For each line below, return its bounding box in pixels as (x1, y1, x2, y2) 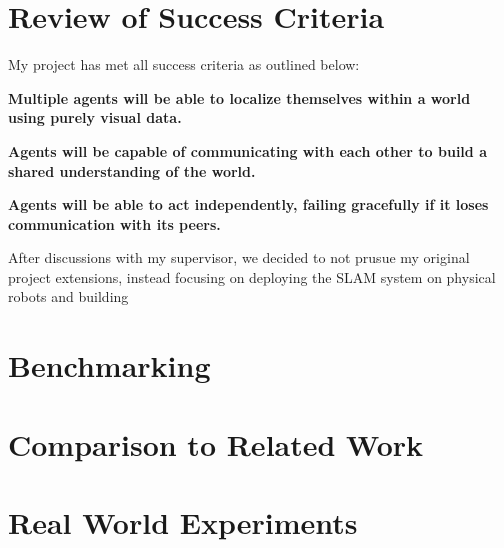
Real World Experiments (8, 502, 358, 542)
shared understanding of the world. (8, 160, 256, 181)
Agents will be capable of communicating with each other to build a (8, 140, 487, 161)
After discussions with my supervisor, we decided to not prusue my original (8, 247, 470, 268)
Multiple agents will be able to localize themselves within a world (8, 87, 471, 108)
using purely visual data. (8, 107, 182, 128)
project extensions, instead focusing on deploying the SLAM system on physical (8, 266, 496, 287)
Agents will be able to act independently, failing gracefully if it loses (8, 194, 489, 215)
